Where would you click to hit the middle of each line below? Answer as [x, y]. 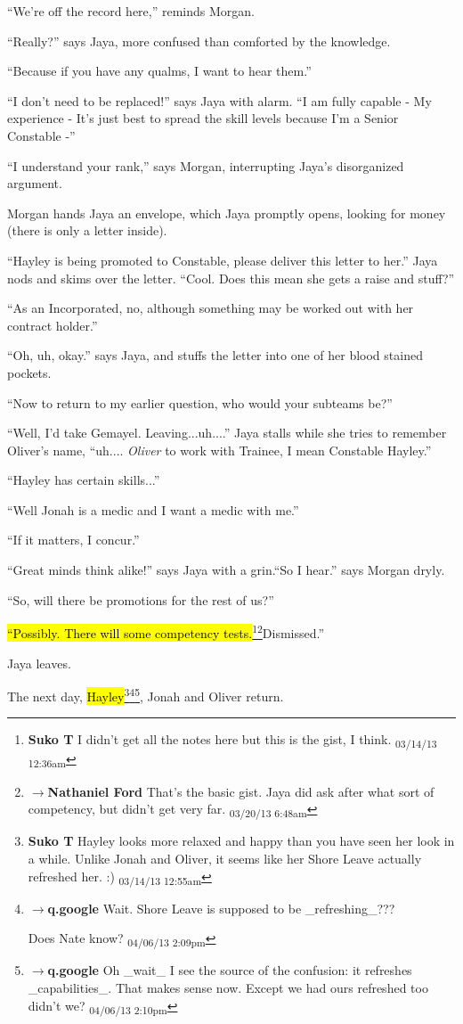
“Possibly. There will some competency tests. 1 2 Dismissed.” [166, 631]
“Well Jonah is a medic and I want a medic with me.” [153, 509]
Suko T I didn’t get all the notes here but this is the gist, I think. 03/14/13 [232, 741]
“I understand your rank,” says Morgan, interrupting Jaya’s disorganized [206, 165]
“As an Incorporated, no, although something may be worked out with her [211, 308]
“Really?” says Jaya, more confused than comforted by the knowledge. [199, 41]
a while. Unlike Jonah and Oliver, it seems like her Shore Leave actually [225, 858]
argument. [35, 183]
